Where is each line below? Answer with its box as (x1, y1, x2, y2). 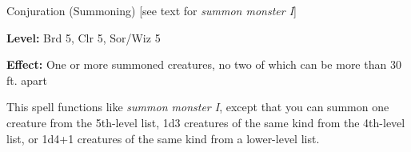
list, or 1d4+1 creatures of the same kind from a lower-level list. (6, 130, 320, 146)
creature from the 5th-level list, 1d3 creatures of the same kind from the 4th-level (6, 114, 405, 130)
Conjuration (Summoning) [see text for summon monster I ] (6, 2, 297, 18)
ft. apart (6, 71, 48, 88)
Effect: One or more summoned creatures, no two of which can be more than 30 (6, 56, 401, 73)
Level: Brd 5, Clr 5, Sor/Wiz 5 (6, 29, 161, 46)
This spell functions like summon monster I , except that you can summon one (6, 98, 389, 115)
